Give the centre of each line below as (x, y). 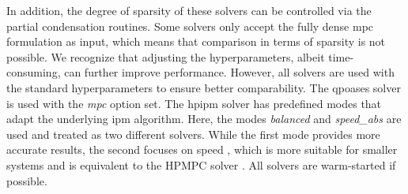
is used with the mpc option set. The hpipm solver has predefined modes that (194, 103)
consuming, (34, 72)
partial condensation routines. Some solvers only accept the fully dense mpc (190, 26)
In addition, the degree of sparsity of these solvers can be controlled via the (189, 10)
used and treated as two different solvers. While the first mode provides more (193, 134)
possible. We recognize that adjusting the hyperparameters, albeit (166, 56)
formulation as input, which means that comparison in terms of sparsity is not (196, 41)
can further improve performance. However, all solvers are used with (229, 72)
